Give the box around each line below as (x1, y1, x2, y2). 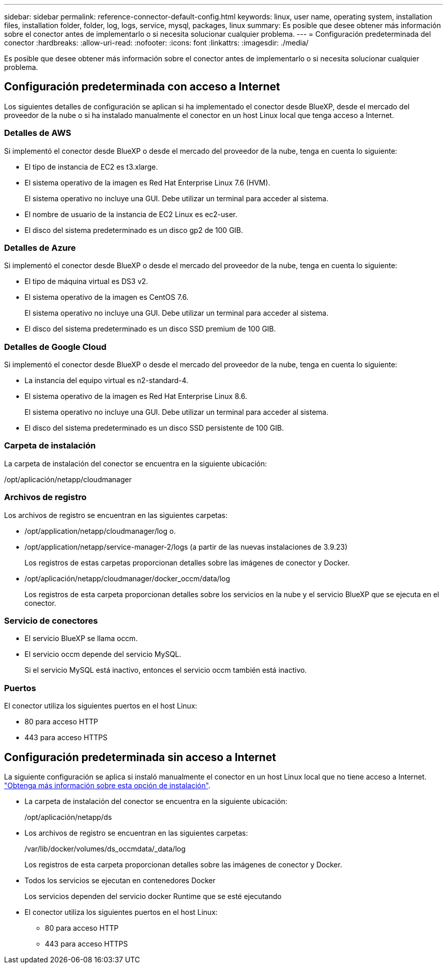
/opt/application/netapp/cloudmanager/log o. (24, 526, 176, 535)
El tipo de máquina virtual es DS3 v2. (24, 277, 148, 286)
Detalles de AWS (4, 128, 71, 138)
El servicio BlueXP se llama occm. (24, 634, 138, 643)
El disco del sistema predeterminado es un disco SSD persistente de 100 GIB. (24, 423, 284, 433)
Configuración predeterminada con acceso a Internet (4, 80, 280, 93)
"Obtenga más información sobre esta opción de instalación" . (4, 781, 211, 790)
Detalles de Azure (4, 242, 76, 253)
